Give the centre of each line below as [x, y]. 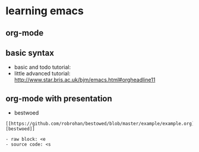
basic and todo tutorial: [42, 67]
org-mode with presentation [59, 98]
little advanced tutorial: [42, 74]
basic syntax [30, 53]
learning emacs [45, 11]
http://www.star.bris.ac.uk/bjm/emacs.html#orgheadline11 [85, 80]
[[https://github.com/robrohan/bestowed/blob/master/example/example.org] [100, 124]
